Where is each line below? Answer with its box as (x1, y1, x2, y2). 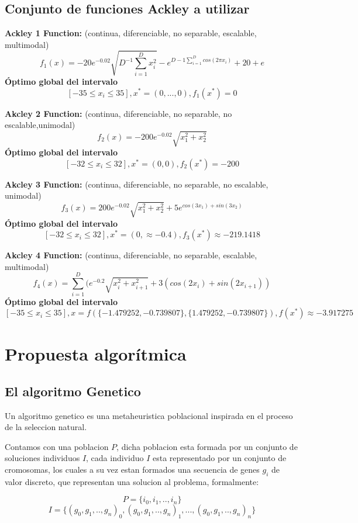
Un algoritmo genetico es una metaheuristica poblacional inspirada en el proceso (5, 409, 293, 421)
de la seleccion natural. (5, 421, 87, 433)
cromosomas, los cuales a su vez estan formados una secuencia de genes (5, 463, 260, 476)
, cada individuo (86, 452, 144, 464)
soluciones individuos (5, 452, 80, 464)
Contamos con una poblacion (5, 440, 109, 452)
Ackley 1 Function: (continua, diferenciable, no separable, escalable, (5, 27, 257, 39)
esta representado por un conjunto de (152, 452, 287, 464)
